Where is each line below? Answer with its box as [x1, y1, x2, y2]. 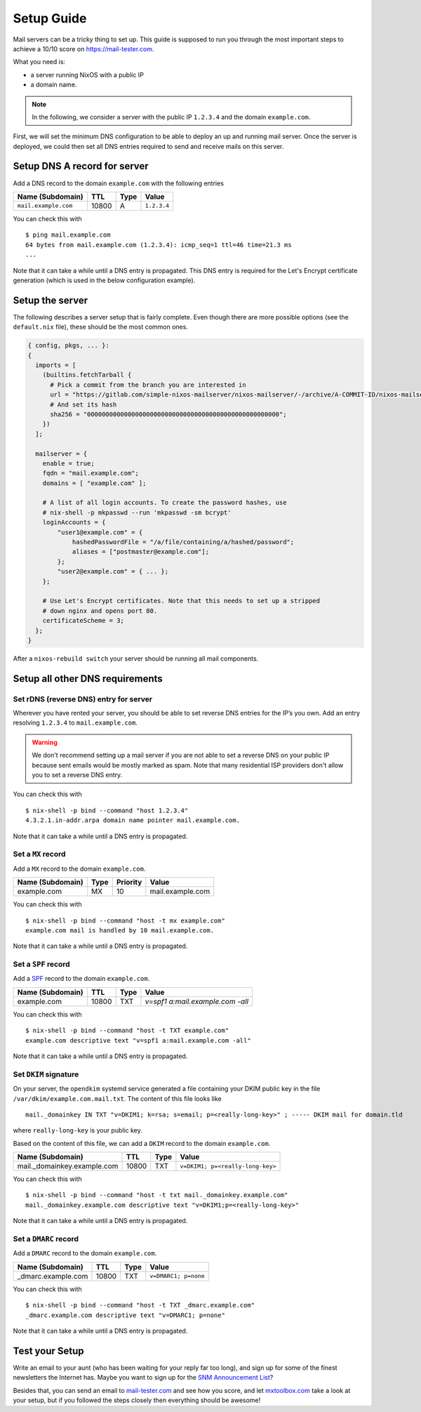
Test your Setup [13, 1345, 84, 1357]
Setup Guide [13, 11, 87, 26]
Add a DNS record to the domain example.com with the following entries [13, 179, 225, 187]
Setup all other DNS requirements [13, 673, 163, 685]
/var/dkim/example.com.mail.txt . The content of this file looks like [13, 1094, 222, 1102]
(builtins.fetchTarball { [42, 371, 132, 379]
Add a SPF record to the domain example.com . [13, 975, 150, 983]
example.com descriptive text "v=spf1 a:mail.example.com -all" [25, 1036, 252, 1044]
